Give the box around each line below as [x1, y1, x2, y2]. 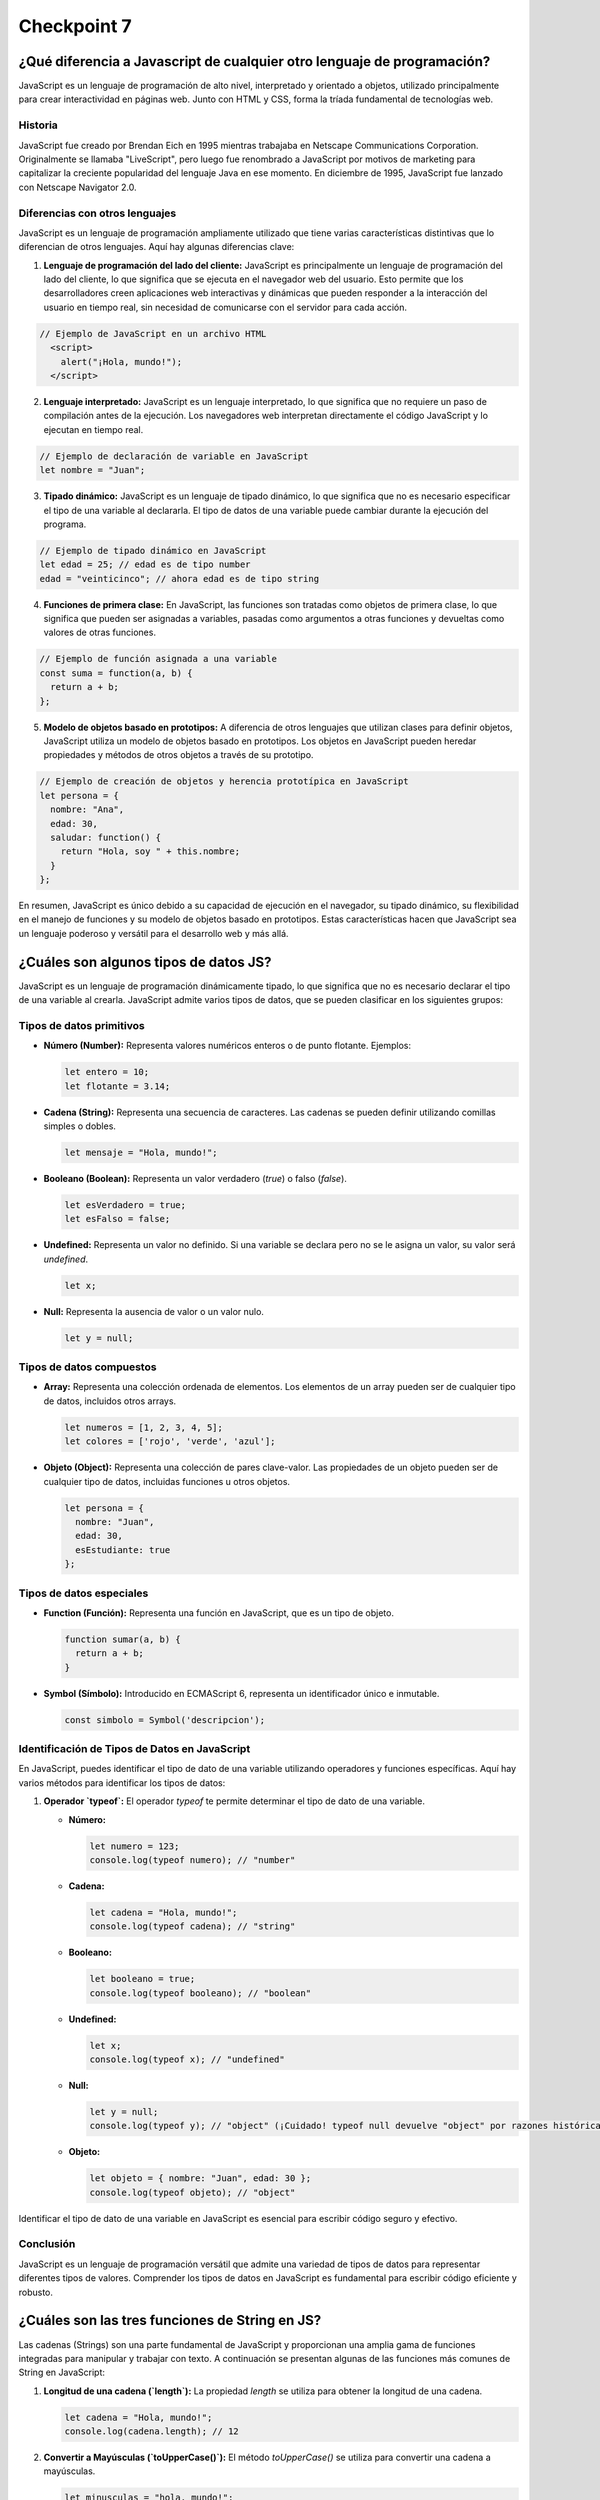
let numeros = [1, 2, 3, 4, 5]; [64, 1421, 224, 1433]
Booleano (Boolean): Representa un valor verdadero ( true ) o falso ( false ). [43, 1173, 347, 1185]
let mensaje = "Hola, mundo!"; [64, 1147, 219, 1159]
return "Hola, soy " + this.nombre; [60, 846, 240, 857]
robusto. [18, 2286, 54, 2298]
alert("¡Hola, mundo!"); [60, 356, 183, 367]
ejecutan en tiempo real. [43, 423, 144, 435]
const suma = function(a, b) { [39, 667, 194, 679]
